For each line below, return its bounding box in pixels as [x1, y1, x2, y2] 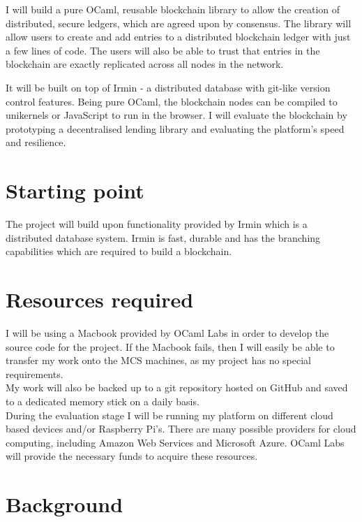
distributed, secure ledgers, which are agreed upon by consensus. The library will [6, 15, 352, 30]
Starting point [6, 176, 144, 205]
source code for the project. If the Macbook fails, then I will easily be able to [6, 339, 335, 354]
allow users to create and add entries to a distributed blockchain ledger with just [6, 29, 351, 44]
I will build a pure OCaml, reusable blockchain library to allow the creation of [6, 2, 340, 16]
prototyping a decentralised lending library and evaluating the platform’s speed [6, 121, 345, 136]
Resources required [6, 285, 194, 314]
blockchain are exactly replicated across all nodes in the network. [6, 57, 284, 71]
